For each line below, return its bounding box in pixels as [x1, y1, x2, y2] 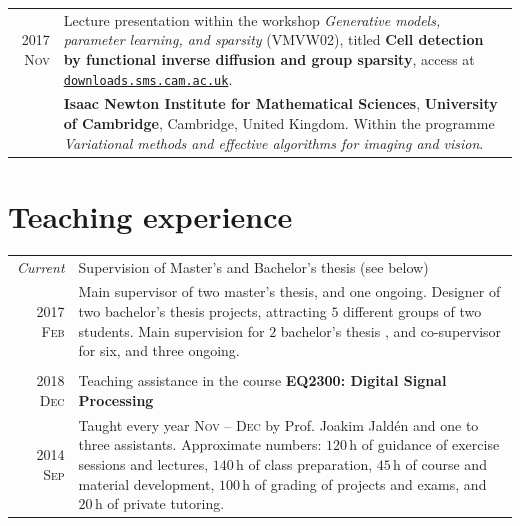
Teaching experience [8, 195, 293, 236]
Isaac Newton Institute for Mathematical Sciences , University [63, 93, 498, 114]
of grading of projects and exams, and [254, 473, 487, 494]
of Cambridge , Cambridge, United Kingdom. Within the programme [63, 113, 495, 134]
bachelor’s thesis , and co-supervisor [280, 320, 502, 341]
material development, [78, 473, 215, 494]
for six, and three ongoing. [78, 340, 240, 361]
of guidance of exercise [361, 434, 500, 455]
